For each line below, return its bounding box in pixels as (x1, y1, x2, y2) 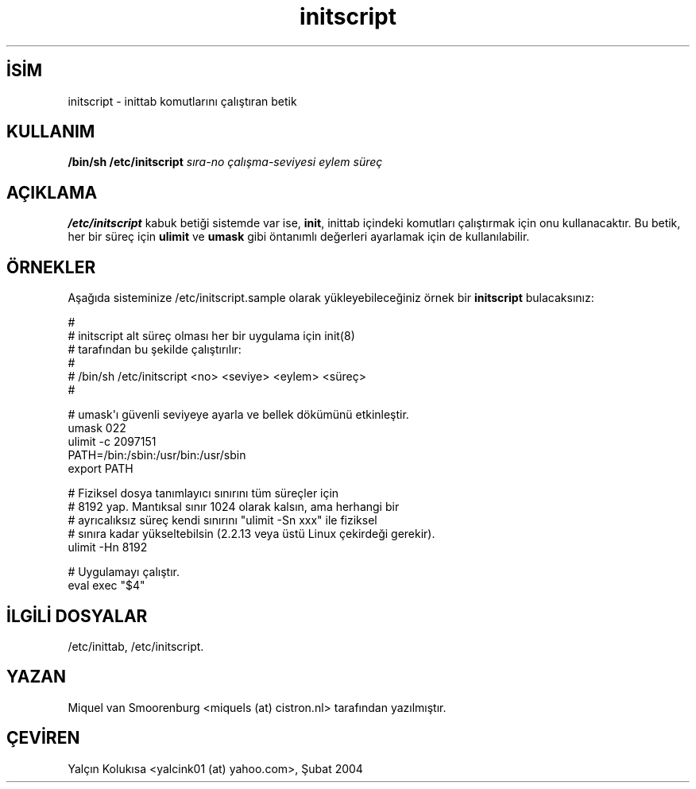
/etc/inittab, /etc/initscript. (68, 639, 204, 653)
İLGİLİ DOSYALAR (6, 605, 148, 626)
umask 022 (68, 421, 126, 435)
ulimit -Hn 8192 (68, 540, 148, 555)
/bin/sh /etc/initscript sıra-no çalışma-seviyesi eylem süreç (68, 155, 383, 169)
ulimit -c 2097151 (68, 435, 157, 449)
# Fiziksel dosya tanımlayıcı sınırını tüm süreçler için (68, 486, 339, 501)
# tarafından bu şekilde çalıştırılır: (68, 342, 242, 357)
